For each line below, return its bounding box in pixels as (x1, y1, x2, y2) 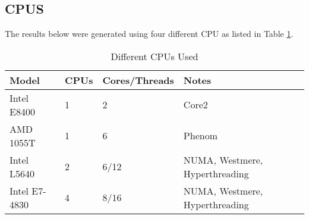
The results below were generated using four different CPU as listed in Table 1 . (5, 27, 294, 40)
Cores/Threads (102, 73, 174, 87)
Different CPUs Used (111, 49, 198, 63)
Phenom (183, 129, 217, 143)
